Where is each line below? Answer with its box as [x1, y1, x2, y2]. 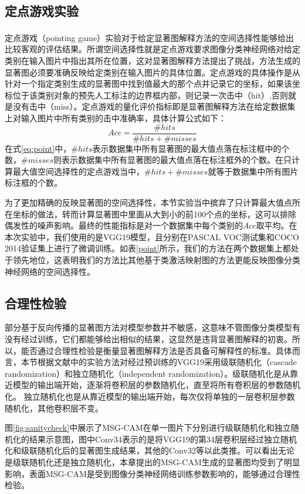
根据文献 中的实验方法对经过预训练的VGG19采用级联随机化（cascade [37, 356, 297, 368]
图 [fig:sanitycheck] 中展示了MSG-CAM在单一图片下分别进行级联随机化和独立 [5, 421, 291, 434]
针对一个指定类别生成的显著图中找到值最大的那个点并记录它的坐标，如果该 [5, 77, 292, 90]
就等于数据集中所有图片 [208, 165, 299, 177]
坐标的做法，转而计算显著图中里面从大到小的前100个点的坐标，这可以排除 [12, 207, 296, 220]
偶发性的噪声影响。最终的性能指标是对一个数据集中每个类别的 [5, 219, 243, 231]
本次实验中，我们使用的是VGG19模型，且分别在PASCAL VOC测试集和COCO [5, 230, 299, 243]
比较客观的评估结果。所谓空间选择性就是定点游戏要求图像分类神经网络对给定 [5, 43, 300, 55]
